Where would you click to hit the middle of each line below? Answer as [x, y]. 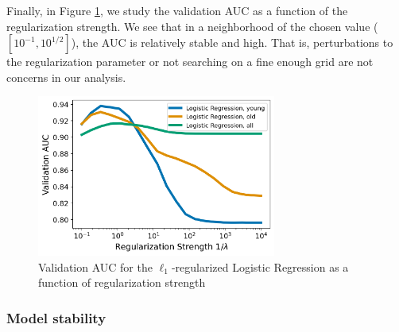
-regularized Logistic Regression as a [260, 266]
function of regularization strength [122, 282]
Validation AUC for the [95, 266]
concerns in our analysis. [66, 77]
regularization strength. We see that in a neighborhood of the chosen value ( [192, 26]
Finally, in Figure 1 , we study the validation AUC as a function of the [177, 10]
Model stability [56, 317]
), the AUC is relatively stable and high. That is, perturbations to [232, 42]
